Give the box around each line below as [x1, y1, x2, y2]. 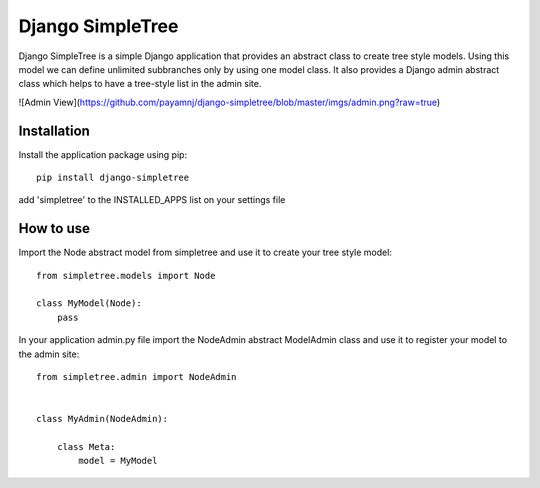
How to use [18, 220, 90, 237]
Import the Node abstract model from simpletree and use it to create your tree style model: [18, 246, 392, 259]
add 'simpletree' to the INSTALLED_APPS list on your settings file [18, 194, 286, 206]
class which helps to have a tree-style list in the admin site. [18, 78, 262, 90]
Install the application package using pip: [18, 148, 188, 160]
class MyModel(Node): [36, 298, 142, 309]
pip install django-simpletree [36, 172, 190, 184]
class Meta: [56, 441, 116, 452]
